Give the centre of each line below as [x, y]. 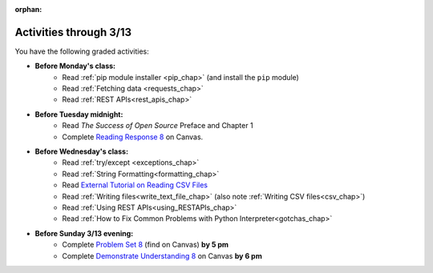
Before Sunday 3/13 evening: [84, 233]
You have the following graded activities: [82, 51]
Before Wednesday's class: [81, 151]
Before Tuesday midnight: [79, 114]
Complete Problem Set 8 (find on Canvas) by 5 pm [145, 245]
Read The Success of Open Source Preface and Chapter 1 [158, 126]
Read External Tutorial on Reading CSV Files [135, 185]
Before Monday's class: [75, 66]
